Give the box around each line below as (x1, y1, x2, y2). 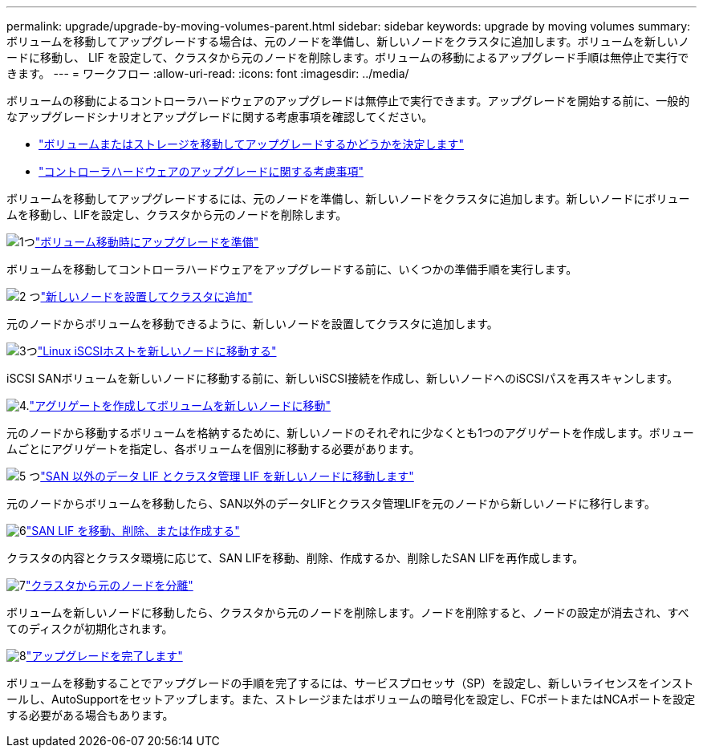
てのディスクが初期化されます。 (6, 622, 173, 635)
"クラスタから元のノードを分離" (25, 578, 193, 592)
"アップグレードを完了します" (26, 649, 183, 663)
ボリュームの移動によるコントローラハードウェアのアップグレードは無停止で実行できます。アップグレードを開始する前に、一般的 (6, 94, 690, 107)
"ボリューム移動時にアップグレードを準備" (35, 235, 259, 249)
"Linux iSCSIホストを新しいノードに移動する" (37, 344, 277, 358)
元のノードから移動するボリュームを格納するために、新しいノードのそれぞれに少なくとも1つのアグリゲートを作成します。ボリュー (6, 426, 694, 440)
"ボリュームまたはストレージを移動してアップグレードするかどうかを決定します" (39, 137, 464, 151)
